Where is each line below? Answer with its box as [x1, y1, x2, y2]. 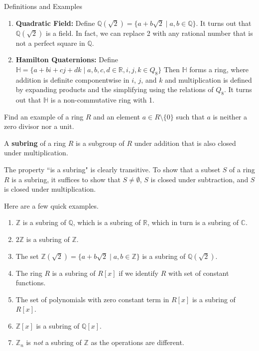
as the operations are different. [91, 337, 184, 348]
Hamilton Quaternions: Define [15, 54, 118, 65]
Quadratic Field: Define [15, 17, 95, 28]
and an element [93, 111, 140, 121]
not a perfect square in [15, 37, 85, 48]
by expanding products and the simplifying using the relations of [15, 84, 214, 95]
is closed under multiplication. [4, 184, 96, 194]
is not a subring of [26, 337, 82, 348]
